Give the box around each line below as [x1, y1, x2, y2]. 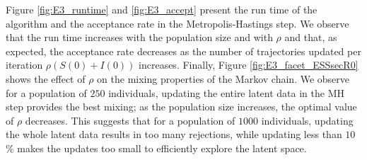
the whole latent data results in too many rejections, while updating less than [6, 127, 342, 142]
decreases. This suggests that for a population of [25, 113, 235, 127]
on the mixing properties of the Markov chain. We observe [97, 71, 350, 86]
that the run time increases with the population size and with [6, 30, 273, 45]
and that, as [284, 30, 337, 45]
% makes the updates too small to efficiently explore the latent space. [6, 140, 307, 155]
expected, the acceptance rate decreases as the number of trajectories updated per [6, 43, 361, 58]
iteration [6, 57, 43, 72]
